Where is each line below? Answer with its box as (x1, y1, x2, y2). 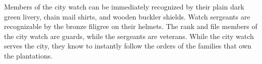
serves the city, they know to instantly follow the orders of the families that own (4, 40, 251, 51)
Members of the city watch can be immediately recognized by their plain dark (4, 1, 244, 11)
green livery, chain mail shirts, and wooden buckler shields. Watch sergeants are (4, 11, 250, 21)
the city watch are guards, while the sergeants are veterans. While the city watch (4, 30, 254, 41)
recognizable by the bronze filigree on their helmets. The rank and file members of (4, 21, 257, 31)
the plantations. (4, 50, 53, 60)
